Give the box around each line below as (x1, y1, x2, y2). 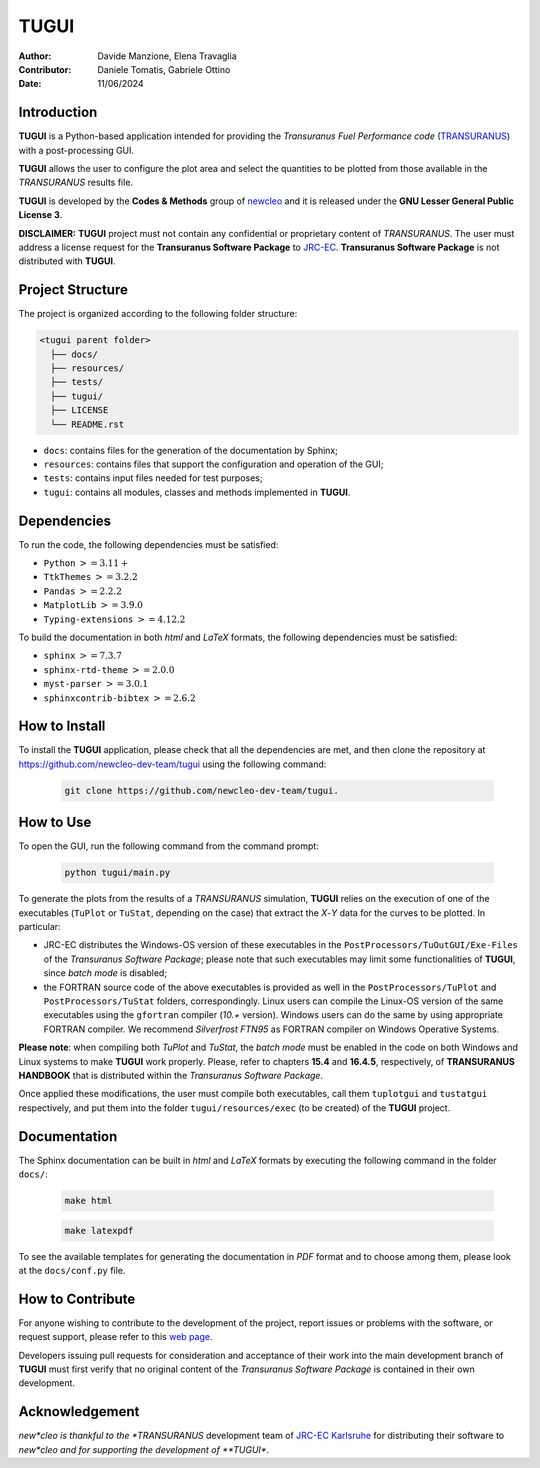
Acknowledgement (18, 1403, 140, 1420)
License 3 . (18, 209, 63, 221)
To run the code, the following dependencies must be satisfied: (18, 538, 279, 550)
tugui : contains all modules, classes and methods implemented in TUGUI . (43, 486, 351, 498)
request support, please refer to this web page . (18, 1331, 213, 1343)
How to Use (18, 814, 92, 831)
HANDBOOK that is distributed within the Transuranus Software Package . (18, 1070, 324, 1081)
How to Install (18, 718, 106, 735)
